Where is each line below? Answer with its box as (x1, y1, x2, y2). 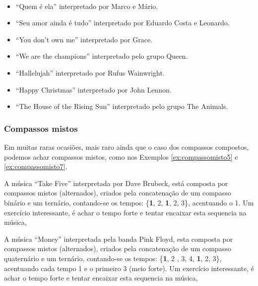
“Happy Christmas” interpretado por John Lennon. (15, 84, 172, 95)
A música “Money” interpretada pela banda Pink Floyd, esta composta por (4, 233, 233, 244)
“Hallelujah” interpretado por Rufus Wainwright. (15, 67, 165, 78)
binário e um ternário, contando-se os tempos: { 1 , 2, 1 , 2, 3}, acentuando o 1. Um (4, 197, 254, 207)
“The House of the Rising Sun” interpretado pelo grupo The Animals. (15, 101, 228, 111)
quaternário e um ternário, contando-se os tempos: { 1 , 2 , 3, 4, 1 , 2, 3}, (4, 253, 222, 263)
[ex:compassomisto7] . (4, 161, 67, 172)
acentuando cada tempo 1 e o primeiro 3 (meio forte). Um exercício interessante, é (4, 263, 254, 273)
